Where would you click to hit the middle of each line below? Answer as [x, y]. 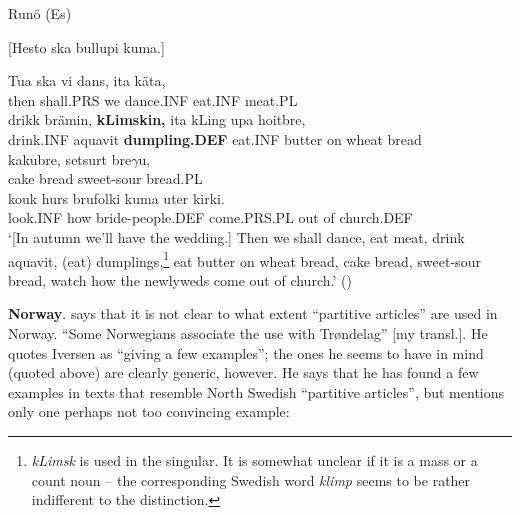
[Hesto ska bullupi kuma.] [86, 46]
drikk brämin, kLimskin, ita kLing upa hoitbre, [157, 119]
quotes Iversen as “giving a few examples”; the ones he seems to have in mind [246, 352]
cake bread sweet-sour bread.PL [105, 178]
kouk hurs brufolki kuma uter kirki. [116, 197]
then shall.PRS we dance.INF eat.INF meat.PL [153, 99]
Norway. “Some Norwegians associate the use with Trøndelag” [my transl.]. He [248, 332]
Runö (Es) [40, 13]
